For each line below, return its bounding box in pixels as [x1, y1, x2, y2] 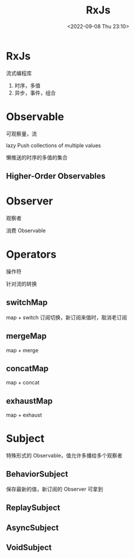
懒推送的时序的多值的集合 [6, 154, 68, 161]
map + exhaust [6, 411, 42, 418]
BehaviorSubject [6, 469, 68, 479]
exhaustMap [6, 396, 53, 406]
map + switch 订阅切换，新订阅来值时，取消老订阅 [6, 314, 127, 321]
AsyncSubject [6, 522, 59, 532]
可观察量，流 [6, 130, 37, 137]
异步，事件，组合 [14, 89, 56, 96]
